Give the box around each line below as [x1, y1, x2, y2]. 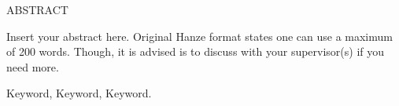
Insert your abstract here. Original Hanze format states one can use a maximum [6, 27, 393, 44]
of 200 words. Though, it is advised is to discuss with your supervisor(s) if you [6, 43, 385, 60]
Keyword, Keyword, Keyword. [6, 85, 152, 101]
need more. [6, 58, 59, 75]
